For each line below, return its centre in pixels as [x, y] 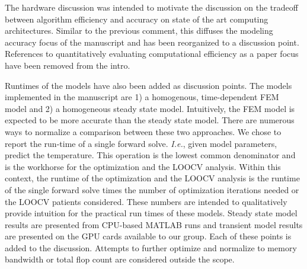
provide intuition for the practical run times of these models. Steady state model [151, 213]
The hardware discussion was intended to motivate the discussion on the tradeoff [151, 7]
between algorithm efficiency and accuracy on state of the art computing [137, 19]
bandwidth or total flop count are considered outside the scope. [120, 259]
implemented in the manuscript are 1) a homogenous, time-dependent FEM [142, 97]
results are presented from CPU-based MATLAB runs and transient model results [154, 224]
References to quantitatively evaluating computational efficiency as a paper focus [152, 54]
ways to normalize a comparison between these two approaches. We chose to [143, 131]
